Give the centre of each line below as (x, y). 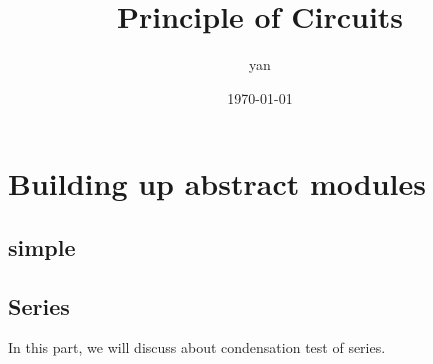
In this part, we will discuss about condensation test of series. (197, 347)
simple (42, 246)
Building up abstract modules (217, 183)
